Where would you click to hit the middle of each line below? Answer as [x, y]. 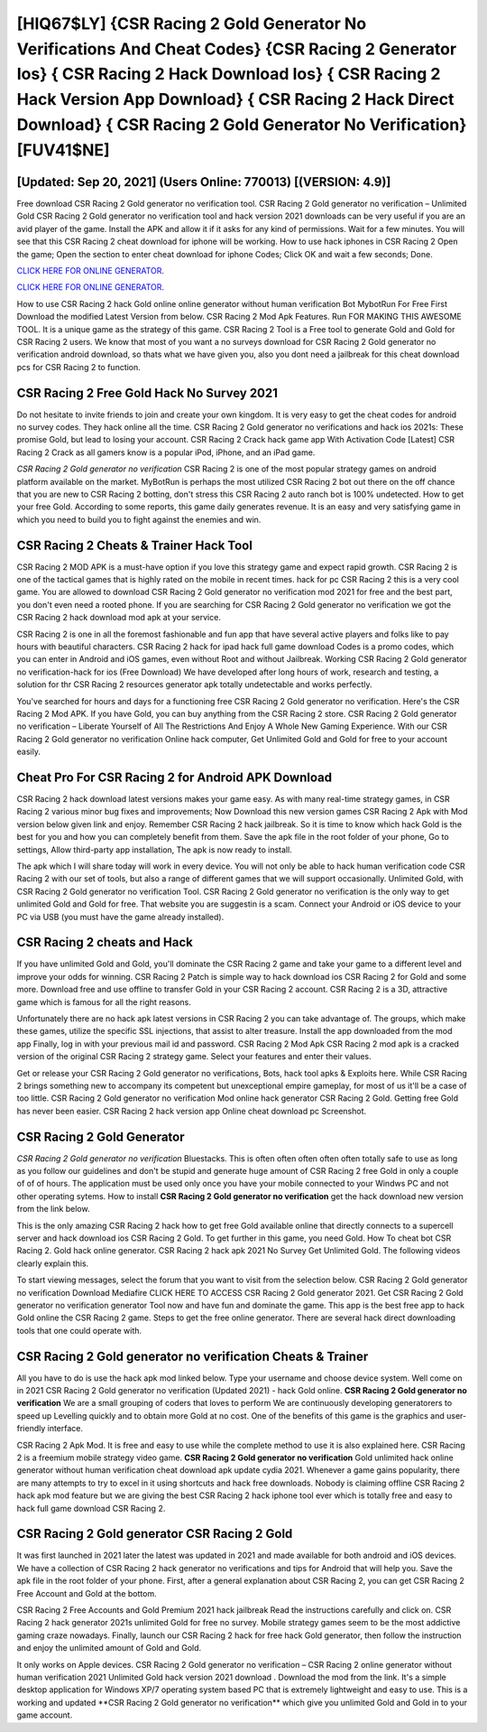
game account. [45, 1715]
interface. [65, 1429]
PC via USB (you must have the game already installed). [120, 917]
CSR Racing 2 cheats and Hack [105, 942]
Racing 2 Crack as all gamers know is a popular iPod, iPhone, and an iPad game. [166, 452]
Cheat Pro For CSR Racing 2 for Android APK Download [175, 777]
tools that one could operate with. [79, 1330]
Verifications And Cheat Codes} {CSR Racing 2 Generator [237, 49]
